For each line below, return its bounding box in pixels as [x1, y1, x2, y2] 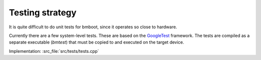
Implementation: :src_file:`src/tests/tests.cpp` [9, 48, 99, 54]
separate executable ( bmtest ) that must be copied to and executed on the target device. [9, 39, 185, 45]
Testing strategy [9, 7, 77, 18]
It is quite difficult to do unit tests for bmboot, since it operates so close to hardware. [9, 24, 177, 30]
